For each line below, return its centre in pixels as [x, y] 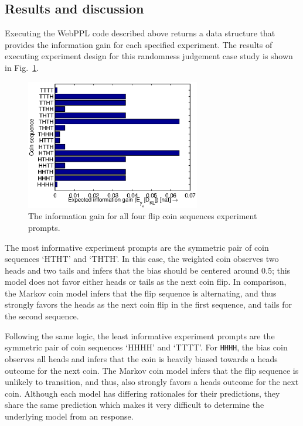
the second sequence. [42, 316]
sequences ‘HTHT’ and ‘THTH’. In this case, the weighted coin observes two [142, 259]
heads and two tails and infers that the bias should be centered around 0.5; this [148, 270]
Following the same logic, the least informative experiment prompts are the [140, 335]
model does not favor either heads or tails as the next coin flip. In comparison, [146, 282]
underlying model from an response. [69, 416]
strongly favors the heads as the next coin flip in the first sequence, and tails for [148, 304]
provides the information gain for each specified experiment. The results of [139, 44]
